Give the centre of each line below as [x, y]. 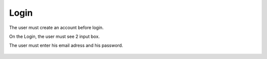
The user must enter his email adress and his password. [66, 45]
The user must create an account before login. [56, 28]
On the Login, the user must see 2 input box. [54, 36]
